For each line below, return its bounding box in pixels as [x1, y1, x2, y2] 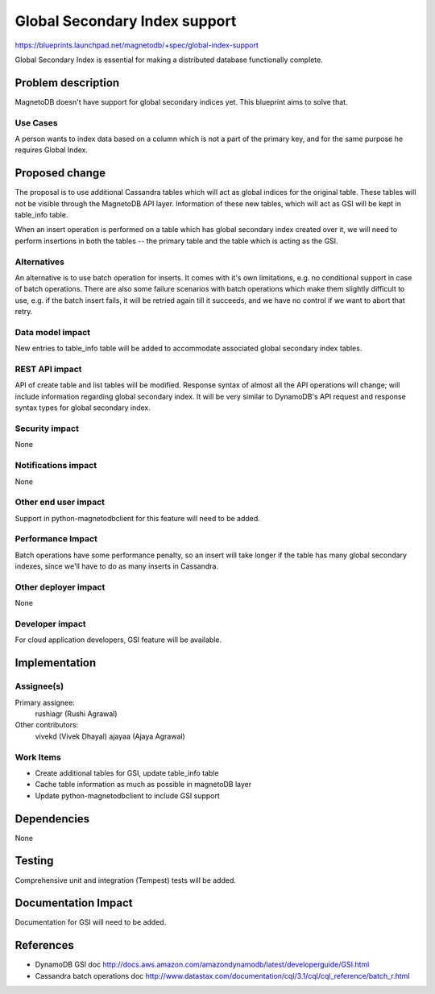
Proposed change [14, 166, 106, 180]
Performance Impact [14, 533, 98, 545]
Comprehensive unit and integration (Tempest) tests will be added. [14, 875, 237, 885]
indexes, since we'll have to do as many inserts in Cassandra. [14, 561, 219, 571]
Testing [14, 854, 54, 868]
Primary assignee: [14, 698, 76, 707]
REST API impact [14, 363, 82, 375]
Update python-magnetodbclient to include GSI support [35, 790, 221, 801]
